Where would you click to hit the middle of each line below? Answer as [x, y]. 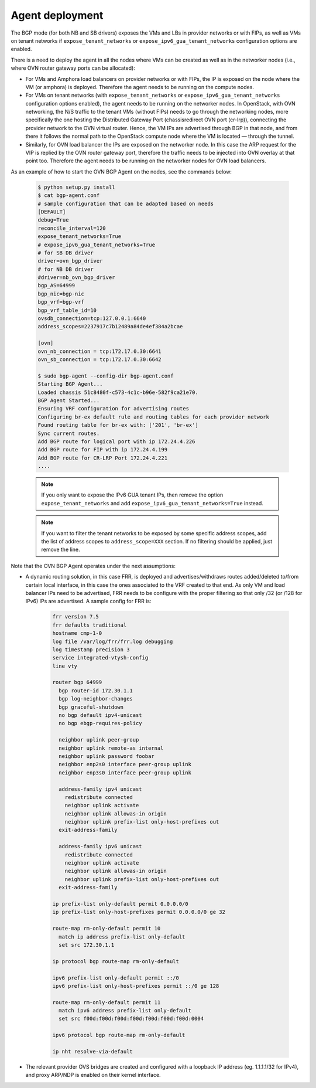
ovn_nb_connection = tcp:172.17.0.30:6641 [99, 351]
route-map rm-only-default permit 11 [107, 1002]
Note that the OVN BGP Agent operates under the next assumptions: [93, 566]
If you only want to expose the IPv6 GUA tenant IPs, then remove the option [132, 495]
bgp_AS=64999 [56, 285]
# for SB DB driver [66, 253]
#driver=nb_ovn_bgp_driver [76, 278]
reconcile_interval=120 [72, 228]
